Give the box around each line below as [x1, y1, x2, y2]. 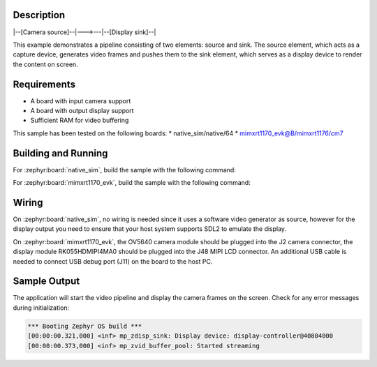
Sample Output [13, 276, 80, 287]
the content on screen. [13, 60, 78, 68]
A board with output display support [30, 106, 134, 114]
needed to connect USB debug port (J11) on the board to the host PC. [13, 257, 213, 265]
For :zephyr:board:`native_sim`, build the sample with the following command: [13, 165, 237, 174]
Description [13, 9, 66, 21]
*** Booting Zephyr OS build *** [27, 322, 142, 330]
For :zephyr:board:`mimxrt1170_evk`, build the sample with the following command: [13, 179, 251, 187]
